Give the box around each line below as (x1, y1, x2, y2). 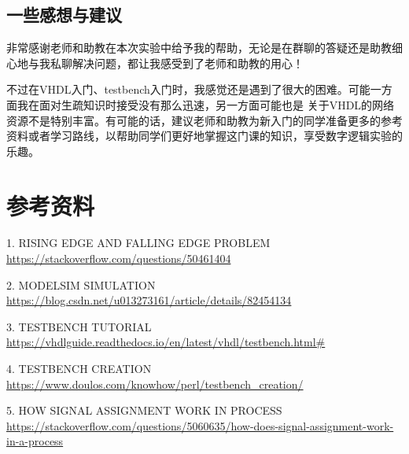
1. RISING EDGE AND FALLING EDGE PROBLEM (6, 234, 271, 251)
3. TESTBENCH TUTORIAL (6, 318, 152, 334)
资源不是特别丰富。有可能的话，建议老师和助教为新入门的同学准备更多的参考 (6, 112, 403, 128)
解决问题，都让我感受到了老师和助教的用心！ (72, 54, 304, 71)
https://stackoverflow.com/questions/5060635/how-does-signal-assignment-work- (6, 417, 394, 434)
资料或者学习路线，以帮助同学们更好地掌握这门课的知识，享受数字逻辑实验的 (6, 127, 403, 144)
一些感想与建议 (6, 2, 122, 27)
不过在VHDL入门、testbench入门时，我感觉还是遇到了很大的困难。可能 (6, 81, 370, 98)
